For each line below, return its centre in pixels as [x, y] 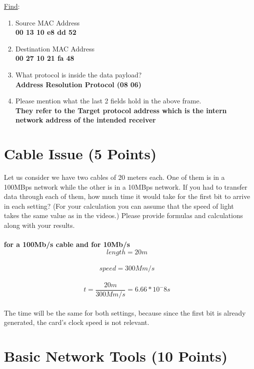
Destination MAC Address [55, 48]
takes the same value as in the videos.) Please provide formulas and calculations [124, 215]
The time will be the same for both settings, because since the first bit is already [125, 312]
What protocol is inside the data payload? [78, 74]
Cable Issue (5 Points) [80, 154]
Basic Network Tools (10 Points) [116, 356]
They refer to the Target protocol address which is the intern [121, 110]
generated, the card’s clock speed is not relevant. [77, 322]
